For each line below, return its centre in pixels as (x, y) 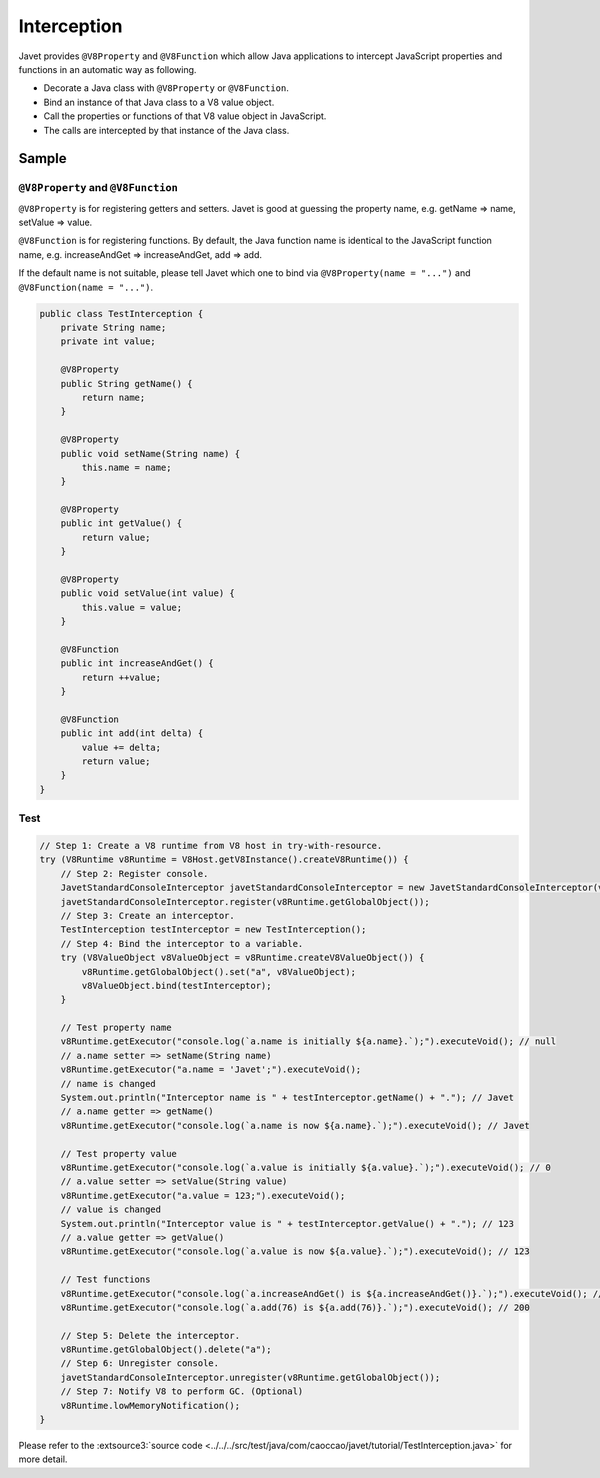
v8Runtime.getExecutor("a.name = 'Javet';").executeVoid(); (211, 1069)
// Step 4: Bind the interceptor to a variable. (182, 943)
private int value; (108, 341)
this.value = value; (132, 607)
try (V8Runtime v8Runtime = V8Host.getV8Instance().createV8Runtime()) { (224, 859)
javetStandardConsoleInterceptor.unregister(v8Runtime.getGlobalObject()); (250, 1377)
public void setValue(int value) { (147, 593)
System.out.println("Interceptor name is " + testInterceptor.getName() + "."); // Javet (287, 1098)
